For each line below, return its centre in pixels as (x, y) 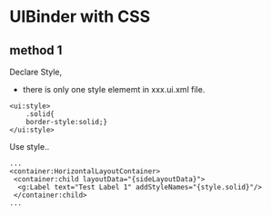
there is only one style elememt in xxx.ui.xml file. (114, 89)
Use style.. (30, 147)
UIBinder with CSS (80, 17)
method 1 (36, 50)
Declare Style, (36, 72)
